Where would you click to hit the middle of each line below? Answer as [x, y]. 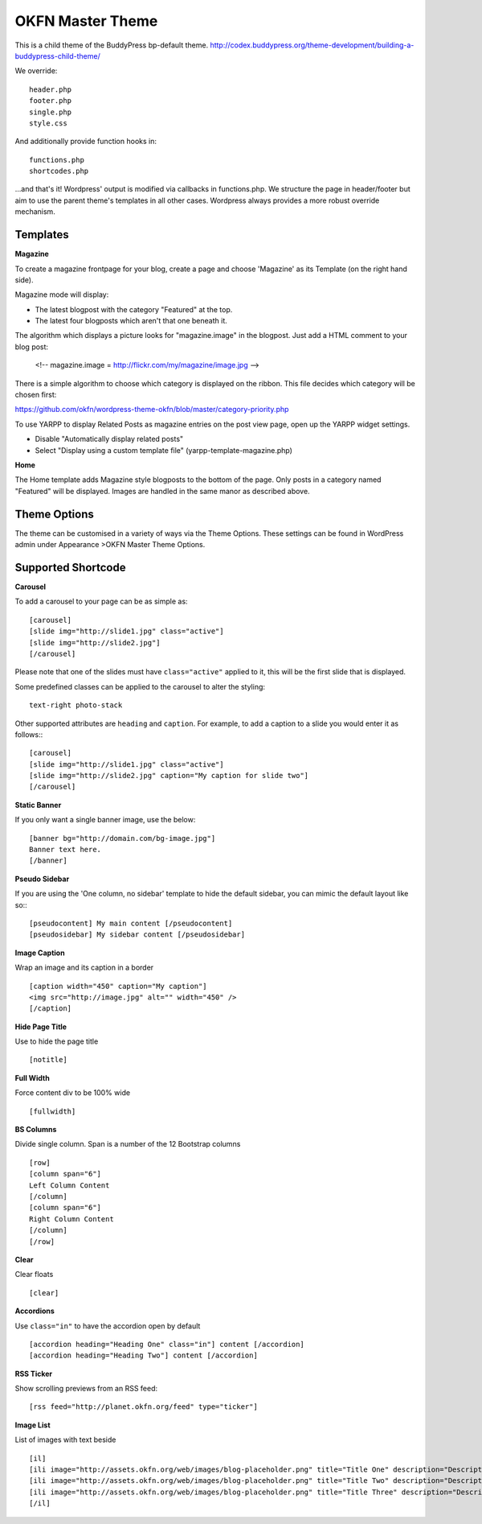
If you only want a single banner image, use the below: [105, 820]
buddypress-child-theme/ [57, 56]
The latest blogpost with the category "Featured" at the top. [134, 309]
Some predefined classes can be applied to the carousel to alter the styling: [140, 686]
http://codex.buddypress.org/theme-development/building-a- [312, 45]
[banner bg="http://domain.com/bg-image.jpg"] [123, 838]
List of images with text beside [65, 1440]
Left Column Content [69, 1185]
